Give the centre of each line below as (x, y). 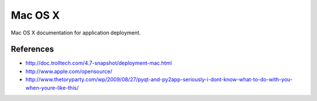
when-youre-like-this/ (52, 88)
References (32, 49)
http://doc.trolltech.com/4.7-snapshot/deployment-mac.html (99, 63)
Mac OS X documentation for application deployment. (76, 33)
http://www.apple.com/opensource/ (69, 71)
